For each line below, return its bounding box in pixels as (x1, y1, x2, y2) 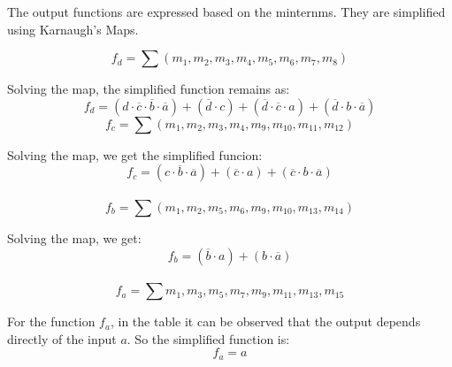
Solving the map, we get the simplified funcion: (7, 145, 263, 164)
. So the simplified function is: (126, 329, 290, 348)
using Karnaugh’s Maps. (7, 19, 139, 38)
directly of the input (7, 329, 117, 348)
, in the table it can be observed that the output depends (110, 312, 421, 331)
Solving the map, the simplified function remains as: (7, 80, 290, 98)
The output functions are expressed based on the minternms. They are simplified (7, 3, 446, 20)
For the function (7, 312, 96, 331)
